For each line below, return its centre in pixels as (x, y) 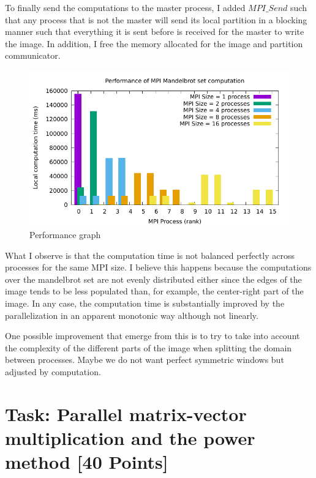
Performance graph (65, 234)
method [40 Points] (87, 462)
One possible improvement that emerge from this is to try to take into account (152, 336)
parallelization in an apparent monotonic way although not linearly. (132, 315)
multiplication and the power (130, 437)
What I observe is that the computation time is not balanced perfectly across (150, 255)
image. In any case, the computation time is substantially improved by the (145, 303)
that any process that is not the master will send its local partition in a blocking (156, 19)
